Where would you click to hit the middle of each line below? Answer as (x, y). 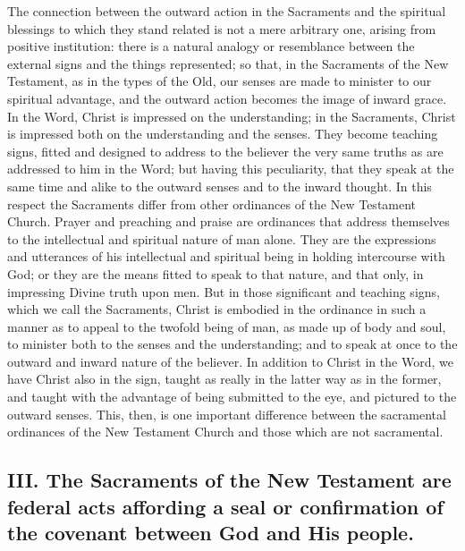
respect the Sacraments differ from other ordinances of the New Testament (212, 203)
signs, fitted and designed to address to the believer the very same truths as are (225, 151)
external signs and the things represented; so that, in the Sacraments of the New (228, 63)
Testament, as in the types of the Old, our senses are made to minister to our (220, 81)
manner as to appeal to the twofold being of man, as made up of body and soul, (227, 326)
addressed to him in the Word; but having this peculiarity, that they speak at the (231, 169)
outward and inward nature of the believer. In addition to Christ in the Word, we (230, 361)
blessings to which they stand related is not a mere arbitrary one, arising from (222, 28)
